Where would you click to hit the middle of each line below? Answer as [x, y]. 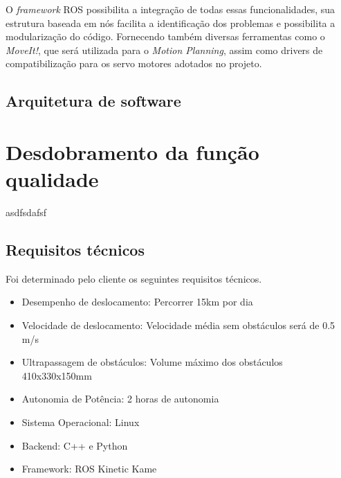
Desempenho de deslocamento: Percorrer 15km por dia [137, 302]
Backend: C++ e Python [75, 445]
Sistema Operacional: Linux [81, 422]
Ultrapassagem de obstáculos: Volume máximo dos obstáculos [152, 362]
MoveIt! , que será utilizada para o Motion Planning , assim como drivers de [164, 50]
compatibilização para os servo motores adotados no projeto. [134, 63]
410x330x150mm [57, 375]
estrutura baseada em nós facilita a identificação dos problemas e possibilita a [170, 23]
